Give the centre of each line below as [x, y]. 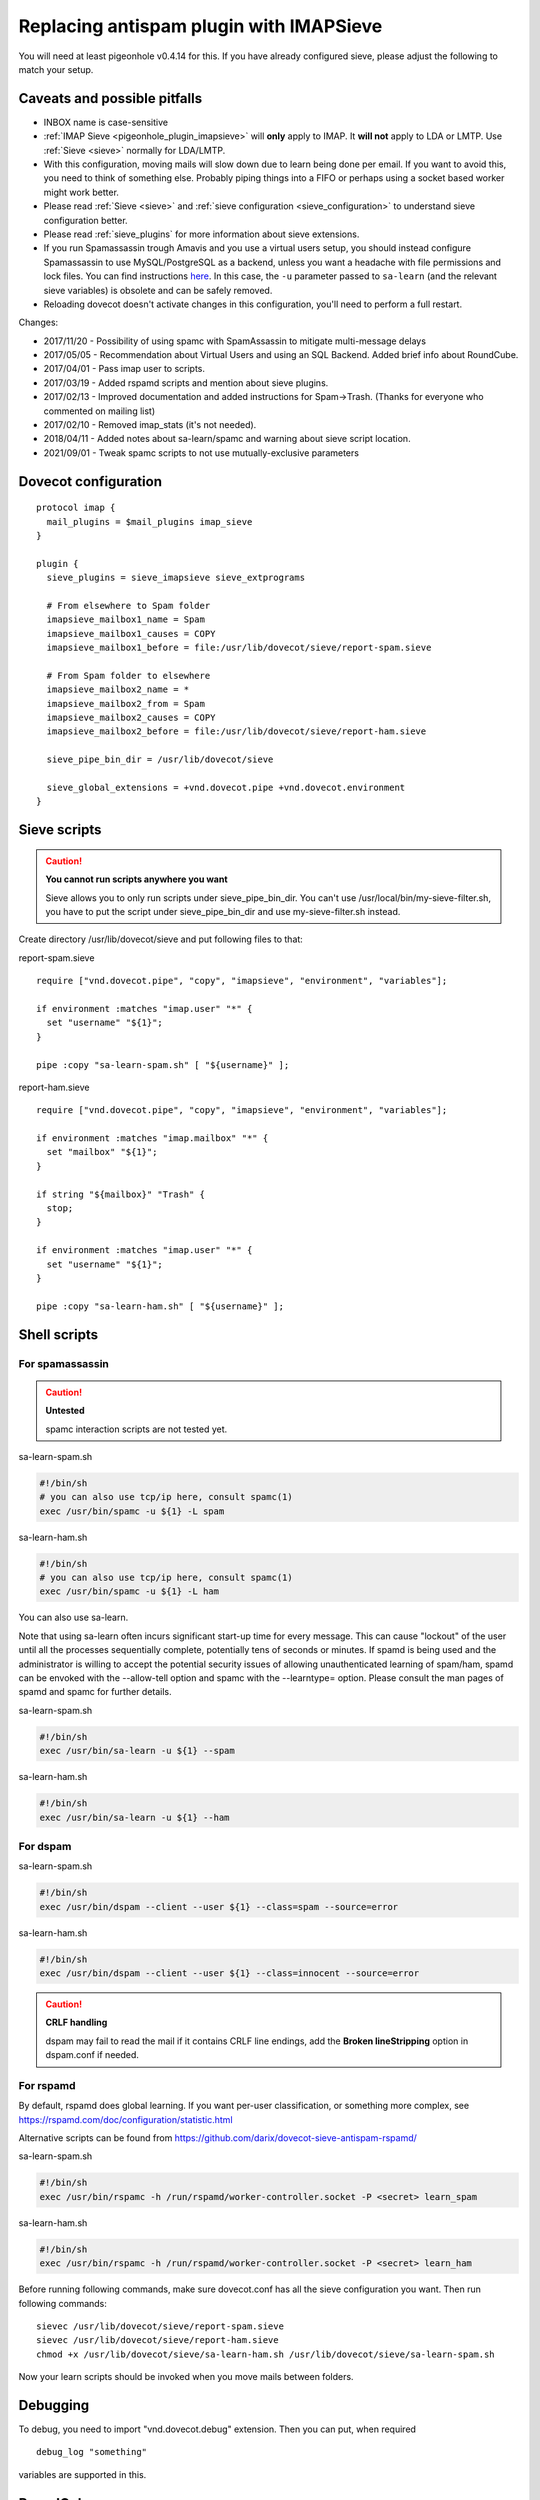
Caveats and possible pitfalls [110, 98]
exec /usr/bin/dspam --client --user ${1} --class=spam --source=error [219, 1906]
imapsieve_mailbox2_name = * [118, 689]
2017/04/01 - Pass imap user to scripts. [124, 369]
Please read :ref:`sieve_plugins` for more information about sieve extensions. [201, 234]
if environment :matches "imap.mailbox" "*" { [152, 1138]
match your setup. [56, 69]
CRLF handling [76, 2022]
